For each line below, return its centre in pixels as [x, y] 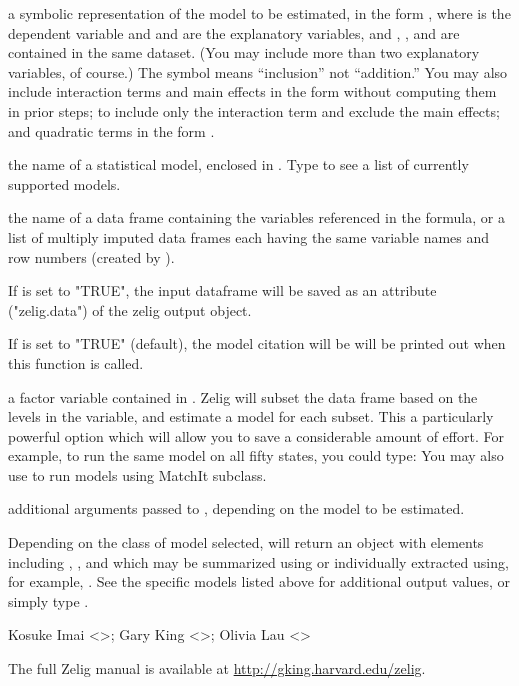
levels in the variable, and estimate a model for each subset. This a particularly [251, 416]
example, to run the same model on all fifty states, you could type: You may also [256, 455]
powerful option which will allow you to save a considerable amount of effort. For [256, 435]
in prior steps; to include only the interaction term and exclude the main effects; [254, 110]
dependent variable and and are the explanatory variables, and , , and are [234, 32]
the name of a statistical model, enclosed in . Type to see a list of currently [238, 164]
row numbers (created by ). [91, 256]
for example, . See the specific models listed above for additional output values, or [259, 581]
